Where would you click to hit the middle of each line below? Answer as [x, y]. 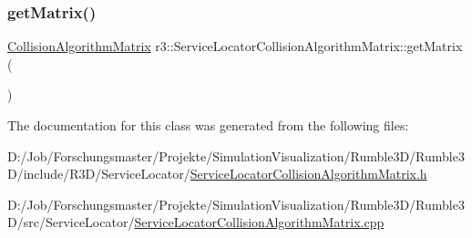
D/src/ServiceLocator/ [71, 222]
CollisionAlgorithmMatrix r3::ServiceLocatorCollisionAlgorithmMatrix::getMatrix [235, 46]
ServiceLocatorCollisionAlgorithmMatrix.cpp [259, 222]
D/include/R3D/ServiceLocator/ [99, 174]
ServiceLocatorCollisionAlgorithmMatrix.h [308, 174]
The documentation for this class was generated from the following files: [208, 125]
